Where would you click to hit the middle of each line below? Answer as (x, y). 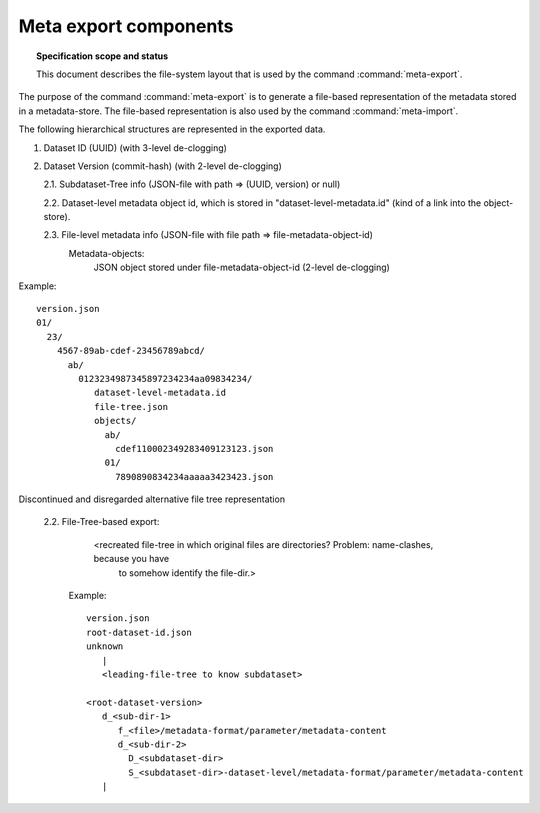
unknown (105, 646)
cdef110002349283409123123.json (194, 448)
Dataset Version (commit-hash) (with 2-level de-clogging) (162, 166)
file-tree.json (131, 406)
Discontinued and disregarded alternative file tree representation (151, 499)
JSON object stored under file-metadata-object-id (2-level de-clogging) (241, 267)
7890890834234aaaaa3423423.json (194, 476)
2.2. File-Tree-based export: (101, 522)
